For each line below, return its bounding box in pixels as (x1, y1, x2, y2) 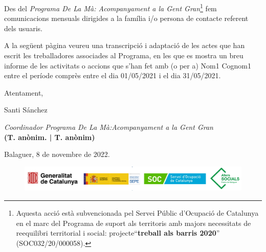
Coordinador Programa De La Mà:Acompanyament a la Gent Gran (4, 122, 213, 132)
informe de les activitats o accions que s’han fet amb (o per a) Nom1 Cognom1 (4, 60, 251, 71)
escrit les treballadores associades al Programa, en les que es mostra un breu (4, 50, 243, 61)
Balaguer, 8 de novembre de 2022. (4, 149, 110, 159)
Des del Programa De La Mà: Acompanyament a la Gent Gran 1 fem (4, 2, 217, 13)
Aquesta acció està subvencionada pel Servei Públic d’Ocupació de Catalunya (16, 207, 259, 218)
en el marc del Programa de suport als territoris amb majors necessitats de (16, 217, 251, 228)
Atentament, (4, 87, 43, 98)
